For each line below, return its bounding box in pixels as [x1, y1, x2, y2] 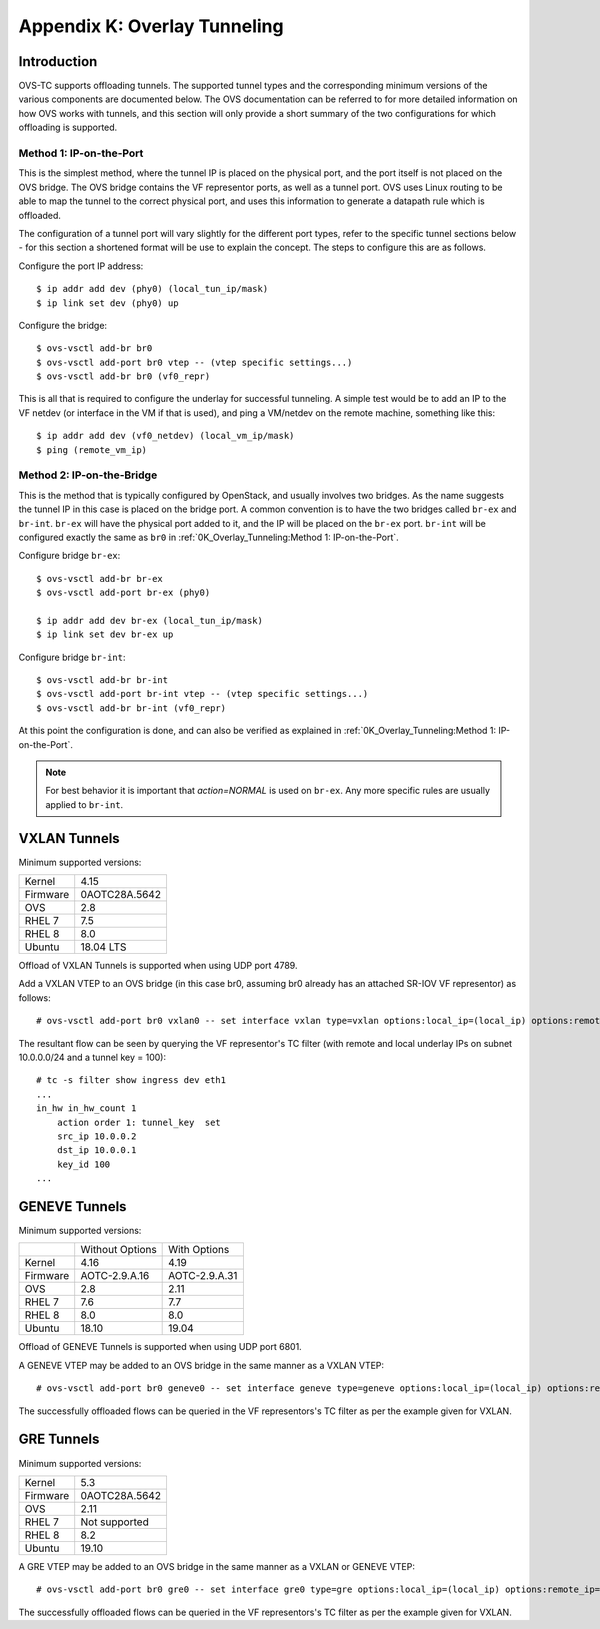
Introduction [18, 53, 98, 70]
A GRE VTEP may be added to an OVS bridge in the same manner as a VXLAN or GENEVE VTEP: [18, 1560, 415, 1572]
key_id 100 [56, 1158, 111, 1170]
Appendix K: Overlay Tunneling [18, 15, 284, 37]
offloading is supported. [18, 121, 118, 134]
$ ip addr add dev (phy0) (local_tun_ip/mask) [36, 283, 269, 295]
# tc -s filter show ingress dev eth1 [36, 1075, 227, 1086]
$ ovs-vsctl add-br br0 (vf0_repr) [36, 371, 211, 382]
